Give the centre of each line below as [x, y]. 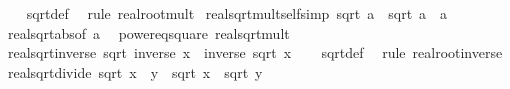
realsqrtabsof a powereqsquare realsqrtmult [148, 32]
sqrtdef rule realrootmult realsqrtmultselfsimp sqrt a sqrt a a [237, 13]
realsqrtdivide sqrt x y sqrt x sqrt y [135, 71]
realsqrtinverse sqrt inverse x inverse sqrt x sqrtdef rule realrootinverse [255, 52]
